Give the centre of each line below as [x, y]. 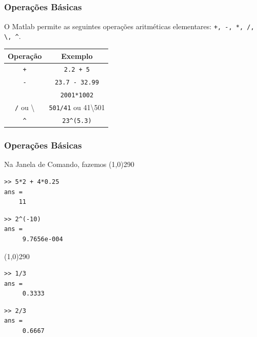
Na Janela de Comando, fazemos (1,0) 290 [69, 164]
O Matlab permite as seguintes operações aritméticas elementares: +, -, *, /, [129, 26]
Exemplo [77, 56]
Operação [25, 56]
